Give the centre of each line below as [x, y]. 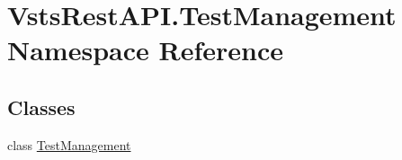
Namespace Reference [145, 50]
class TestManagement [69, 144]
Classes [41, 107]
